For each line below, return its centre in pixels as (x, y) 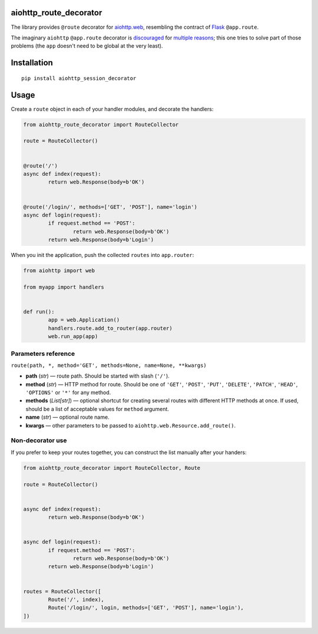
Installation (32, 63)
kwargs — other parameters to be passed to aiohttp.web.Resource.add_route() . (131, 425)
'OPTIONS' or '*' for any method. (68, 393)
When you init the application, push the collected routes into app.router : (102, 255)
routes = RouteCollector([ (62, 591)
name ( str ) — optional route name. (67, 417)
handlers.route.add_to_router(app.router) (110, 328)
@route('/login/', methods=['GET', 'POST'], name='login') (110, 207)
